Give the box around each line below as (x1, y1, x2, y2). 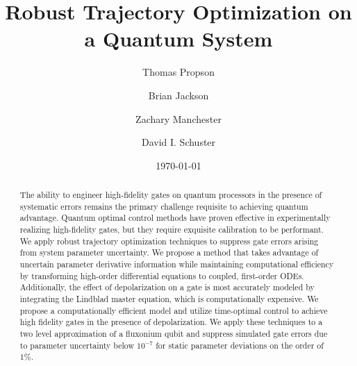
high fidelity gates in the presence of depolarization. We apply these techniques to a (19, 316, 323, 328)
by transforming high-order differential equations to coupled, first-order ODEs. (19, 269, 304, 281)
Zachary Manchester (135, 111, 222, 126)
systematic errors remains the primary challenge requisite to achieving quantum (19, 200, 308, 212)
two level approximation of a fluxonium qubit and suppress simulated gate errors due (19, 327, 328, 339)
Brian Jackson (148, 88, 209, 102)
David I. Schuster (141, 135, 216, 149)
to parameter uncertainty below (19, 339, 135, 351)
